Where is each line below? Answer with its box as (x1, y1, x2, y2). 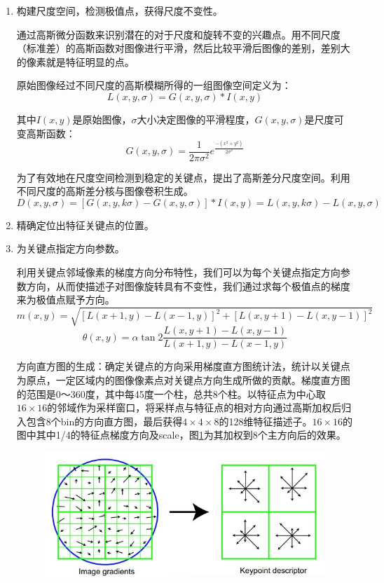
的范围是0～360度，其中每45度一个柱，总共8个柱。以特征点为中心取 (16, 386, 326, 401)
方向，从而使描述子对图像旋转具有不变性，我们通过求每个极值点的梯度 (26, 278, 350, 293)
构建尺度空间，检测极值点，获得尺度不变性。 (16, 4, 223, 18)
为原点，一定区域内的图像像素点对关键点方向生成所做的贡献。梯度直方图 (16, 373, 350, 387)
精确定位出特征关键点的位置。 (16, 217, 154, 232)
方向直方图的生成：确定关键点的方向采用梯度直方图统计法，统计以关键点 (16, 359, 350, 373)
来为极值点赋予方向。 (16, 292, 115, 307)
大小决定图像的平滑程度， (137, 111, 255, 126)
